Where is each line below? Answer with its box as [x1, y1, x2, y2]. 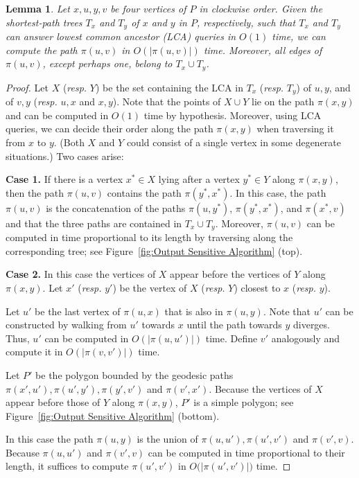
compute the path [6, 42, 78, 57]
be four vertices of [110, 1, 186, 15]
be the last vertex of [35, 303, 121, 318]
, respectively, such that [196, 15, 296, 29]
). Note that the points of [112, 94, 221, 109]
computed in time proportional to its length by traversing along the [6, 230, 293, 245]
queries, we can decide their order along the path [6, 121, 213, 136]
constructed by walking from [6, 317, 127, 332]
